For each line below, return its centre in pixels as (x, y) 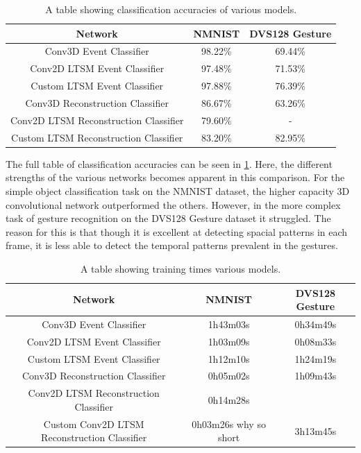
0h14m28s (229, 400)
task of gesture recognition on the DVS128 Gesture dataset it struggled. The (168, 218)
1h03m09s (229, 341)
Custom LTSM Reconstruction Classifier (97, 137)
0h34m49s (316, 324)
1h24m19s (316, 358)
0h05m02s (229, 376)
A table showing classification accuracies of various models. (171, 9)
